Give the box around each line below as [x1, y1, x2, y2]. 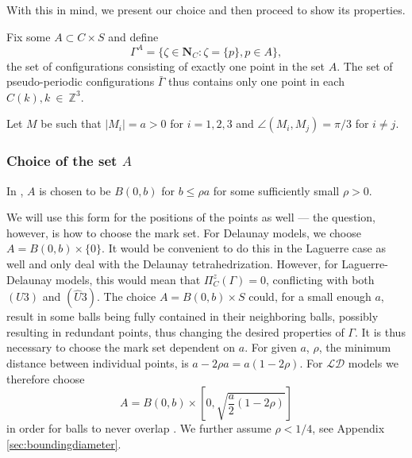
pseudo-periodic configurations [6, 73, 155, 90]
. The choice [96, 288, 156, 305]
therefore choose [6, 370, 85, 387]
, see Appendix [312, 420, 385, 437]
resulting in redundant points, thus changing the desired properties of [6, 323, 345, 340]
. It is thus [354, 323, 406, 340]
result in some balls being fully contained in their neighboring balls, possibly [6, 308, 379, 325]
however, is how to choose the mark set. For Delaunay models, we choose [6, 224, 361, 241]
